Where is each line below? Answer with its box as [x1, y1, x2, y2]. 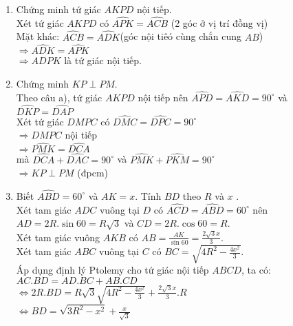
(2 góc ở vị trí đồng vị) [171, 15, 268, 30]
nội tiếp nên [138, 90, 188, 104]
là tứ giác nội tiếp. [64, 53, 142, 68]
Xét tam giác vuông [16, 230, 100, 244]
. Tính [135, 188, 162, 203]
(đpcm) [77, 165, 109, 180]
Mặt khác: [16, 29, 60, 43]
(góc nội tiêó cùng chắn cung [120, 29, 242, 43]
